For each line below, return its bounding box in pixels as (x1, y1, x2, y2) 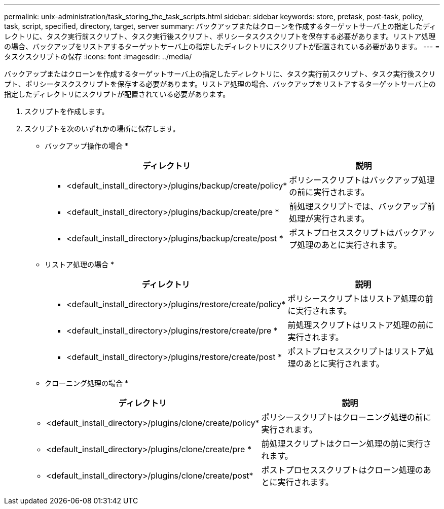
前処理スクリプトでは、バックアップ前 (289, 201, 435, 211)
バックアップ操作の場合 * (45, 141, 128, 150)
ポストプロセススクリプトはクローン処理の (261, 465, 423, 475)
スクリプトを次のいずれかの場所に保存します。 (24, 124, 180, 133)
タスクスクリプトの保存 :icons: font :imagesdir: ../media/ (4, 52, 192, 61)
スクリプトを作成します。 (24, 107, 109, 116)
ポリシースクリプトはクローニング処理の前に (261, 412, 431, 422)
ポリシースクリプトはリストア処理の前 (287, 294, 433, 304)
